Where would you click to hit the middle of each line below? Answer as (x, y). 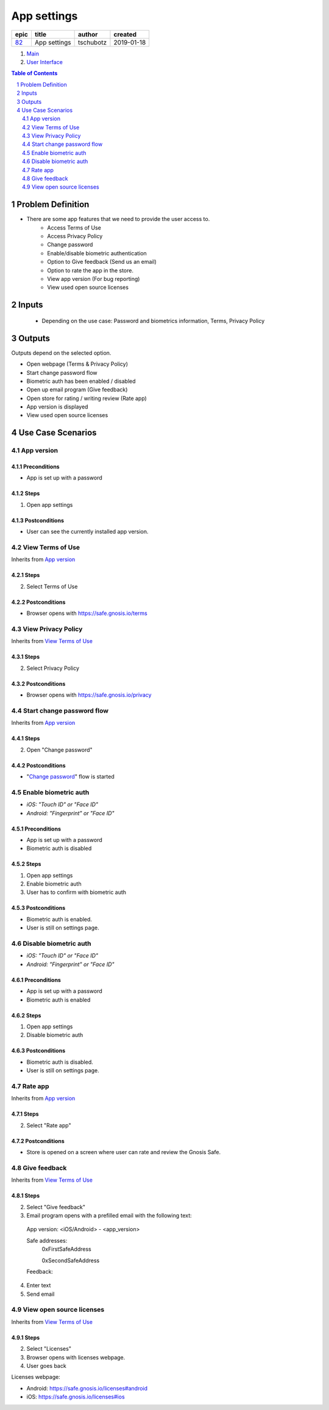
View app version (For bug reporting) (94, 279)
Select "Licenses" (49, 1349)
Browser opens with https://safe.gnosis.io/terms (87, 613)
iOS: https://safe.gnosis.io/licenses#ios (76, 1397)
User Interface (45, 62)
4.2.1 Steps (26, 575)
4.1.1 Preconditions (36, 467)
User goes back (46, 1366)
